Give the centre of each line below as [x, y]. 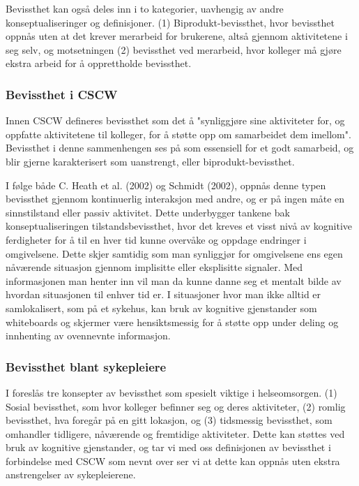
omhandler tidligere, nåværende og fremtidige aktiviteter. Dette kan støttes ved [175, 433]
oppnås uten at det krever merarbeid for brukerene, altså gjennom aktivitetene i [177, 36]
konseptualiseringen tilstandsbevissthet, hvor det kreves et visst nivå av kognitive [179, 226]
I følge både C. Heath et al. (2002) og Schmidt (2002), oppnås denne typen [166, 185]
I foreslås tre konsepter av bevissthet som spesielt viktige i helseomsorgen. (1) [171, 392]
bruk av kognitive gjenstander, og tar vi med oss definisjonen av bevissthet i [168, 447]
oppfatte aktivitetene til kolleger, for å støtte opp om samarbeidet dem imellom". [178, 134]
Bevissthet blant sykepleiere [86, 366]
